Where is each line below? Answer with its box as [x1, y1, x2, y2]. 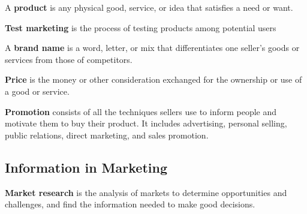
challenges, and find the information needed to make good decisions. [5, 198, 255, 210]
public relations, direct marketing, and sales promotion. [5, 128, 209, 141]
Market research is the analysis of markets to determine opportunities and [5, 186, 287, 198]
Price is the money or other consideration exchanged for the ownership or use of [5, 73, 302, 86]
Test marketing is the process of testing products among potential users [5, 21, 276, 34]
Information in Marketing [5, 158, 167, 176]
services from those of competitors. [5, 53, 133, 65]
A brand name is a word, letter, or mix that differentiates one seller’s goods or [5, 41, 300, 54]
